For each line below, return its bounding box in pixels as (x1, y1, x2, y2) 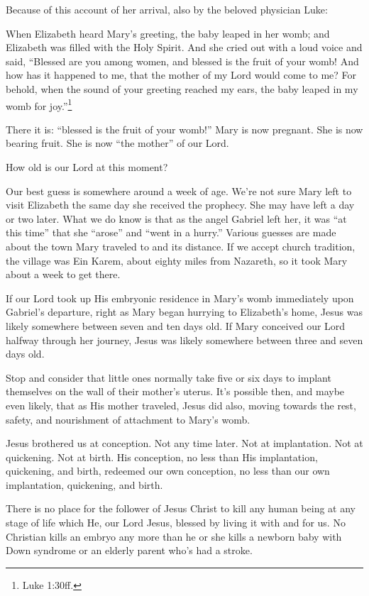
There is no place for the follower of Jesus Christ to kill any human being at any (6, 501, 356, 516)
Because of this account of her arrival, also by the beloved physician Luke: (6, 2, 328, 16)
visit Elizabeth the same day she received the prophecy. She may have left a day (6, 197, 355, 212)
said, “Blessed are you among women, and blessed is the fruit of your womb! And (6, 53, 359, 68)
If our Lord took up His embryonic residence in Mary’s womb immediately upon (6, 290, 354, 305)
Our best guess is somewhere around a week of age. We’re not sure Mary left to (6, 183, 352, 198)
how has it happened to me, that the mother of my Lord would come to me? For (6, 67, 357, 82)
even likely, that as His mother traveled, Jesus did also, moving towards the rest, (6, 397, 356, 412)
